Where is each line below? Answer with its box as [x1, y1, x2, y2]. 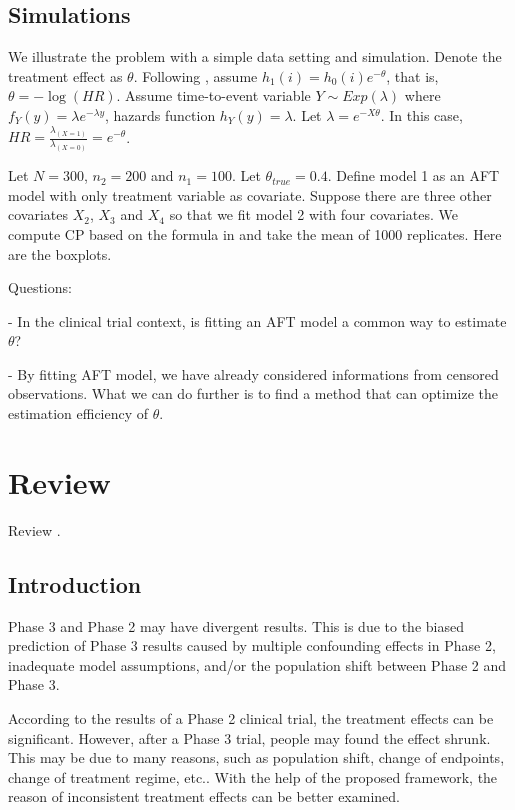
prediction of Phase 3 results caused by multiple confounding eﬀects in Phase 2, [8, 635, 496, 656]
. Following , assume [133, 65, 258, 86]
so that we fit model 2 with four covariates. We [169, 204, 459, 225]
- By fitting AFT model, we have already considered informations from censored [8, 363, 499, 384]
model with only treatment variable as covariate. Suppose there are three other [8, 184, 492, 205]
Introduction [8, 568, 142, 599]
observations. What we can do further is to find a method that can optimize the [8, 383, 498, 404]
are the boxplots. [8, 243, 112, 264]
